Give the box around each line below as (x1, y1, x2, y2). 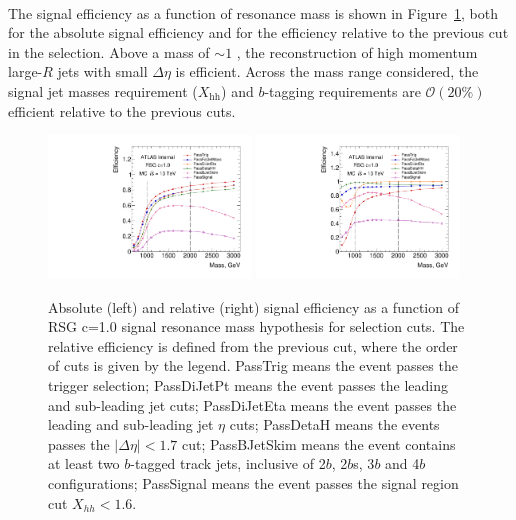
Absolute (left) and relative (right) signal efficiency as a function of (48, 296, 459, 317)
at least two (48, 453, 120, 474)
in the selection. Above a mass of (8, 41, 210, 62)
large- (8, 61, 43, 82)
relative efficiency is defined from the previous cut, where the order (48, 335, 458, 356)
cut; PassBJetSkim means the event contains (181, 433, 456, 454)
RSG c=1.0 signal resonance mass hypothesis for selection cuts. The (48, 316, 465, 337)
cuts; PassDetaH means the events (229, 414, 440, 435)
